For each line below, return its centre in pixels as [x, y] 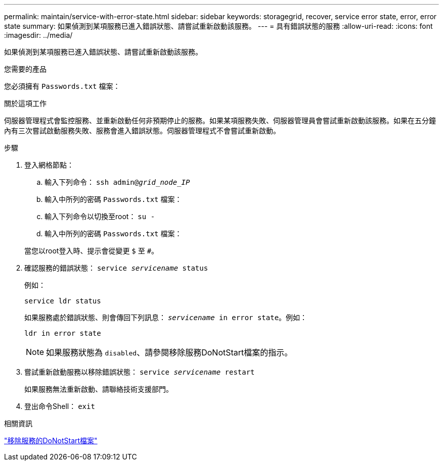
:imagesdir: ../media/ [38, 35]
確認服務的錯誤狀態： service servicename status [116, 268]
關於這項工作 [25, 103]
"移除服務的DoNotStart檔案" [51, 441]
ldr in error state [63, 333]
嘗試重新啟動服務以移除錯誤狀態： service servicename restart [140, 372]
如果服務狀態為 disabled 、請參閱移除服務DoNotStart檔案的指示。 [169, 352]
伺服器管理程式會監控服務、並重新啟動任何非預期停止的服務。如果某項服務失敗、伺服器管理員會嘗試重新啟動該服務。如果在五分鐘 [220, 120]
